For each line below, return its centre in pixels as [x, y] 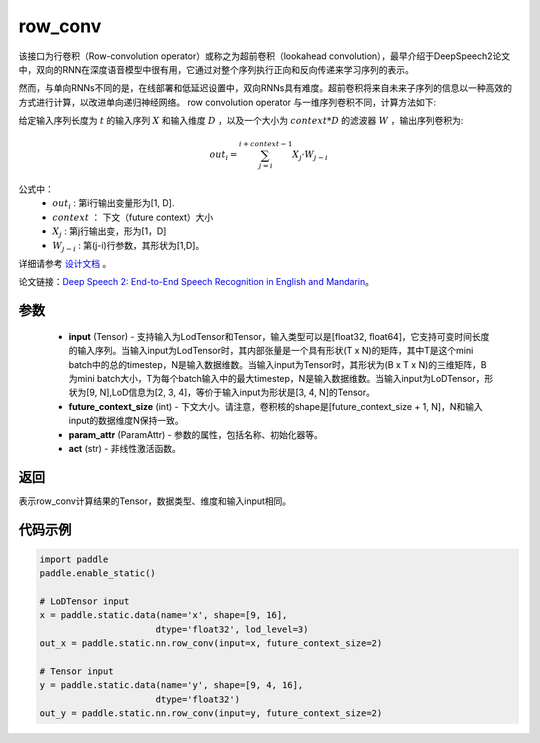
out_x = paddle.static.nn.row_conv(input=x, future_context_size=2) [211, 643]
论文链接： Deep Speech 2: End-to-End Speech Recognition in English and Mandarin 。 [196, 282]
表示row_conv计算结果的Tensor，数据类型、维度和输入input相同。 [155, 501]
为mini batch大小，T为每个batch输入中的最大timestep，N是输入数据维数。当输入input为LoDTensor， [276, 378]
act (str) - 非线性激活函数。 [125, 448]
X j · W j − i [310, 156]
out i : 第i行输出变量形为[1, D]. [113, 204]
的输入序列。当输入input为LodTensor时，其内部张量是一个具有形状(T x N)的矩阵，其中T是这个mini [271, 351]
